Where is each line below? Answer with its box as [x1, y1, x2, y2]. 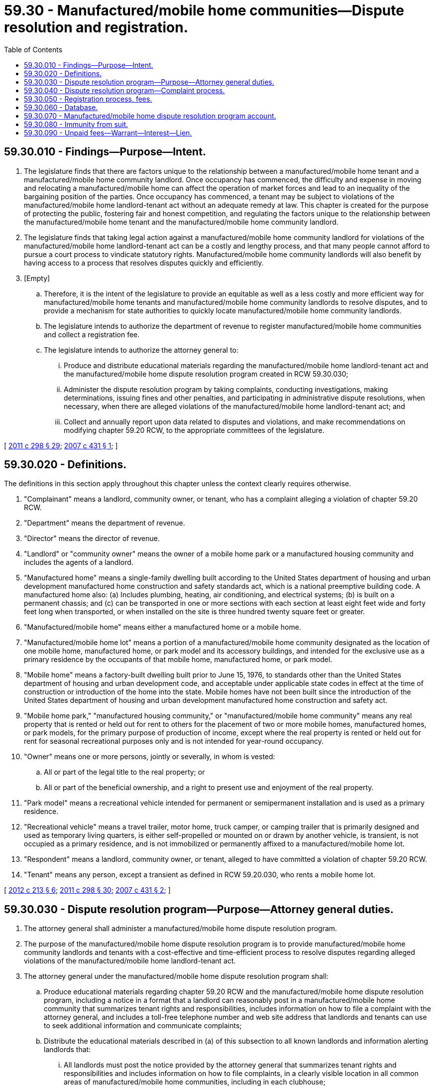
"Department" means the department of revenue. [24, 519, 185, 528]
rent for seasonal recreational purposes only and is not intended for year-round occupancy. [24, 737, 324, 746]
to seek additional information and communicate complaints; [44, 1021, 242, 1030]
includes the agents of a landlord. [24, 558, 133, 567]
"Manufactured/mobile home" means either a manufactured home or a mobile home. [24, 623, 301, 632]
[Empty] [24, 273, 50, 282]
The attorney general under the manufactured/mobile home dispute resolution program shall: [24, 972, 328, 981]
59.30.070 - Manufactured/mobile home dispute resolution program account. [24, 111, 276, 120]
